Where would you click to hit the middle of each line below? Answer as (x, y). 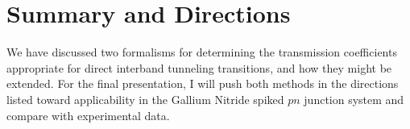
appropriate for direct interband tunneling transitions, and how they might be (199, 67)
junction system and (354, 99)
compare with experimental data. (88, 115)
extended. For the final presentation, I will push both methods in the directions (203, 83)
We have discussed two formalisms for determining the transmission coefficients (202, 52)
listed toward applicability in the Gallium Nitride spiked (145, 99)
